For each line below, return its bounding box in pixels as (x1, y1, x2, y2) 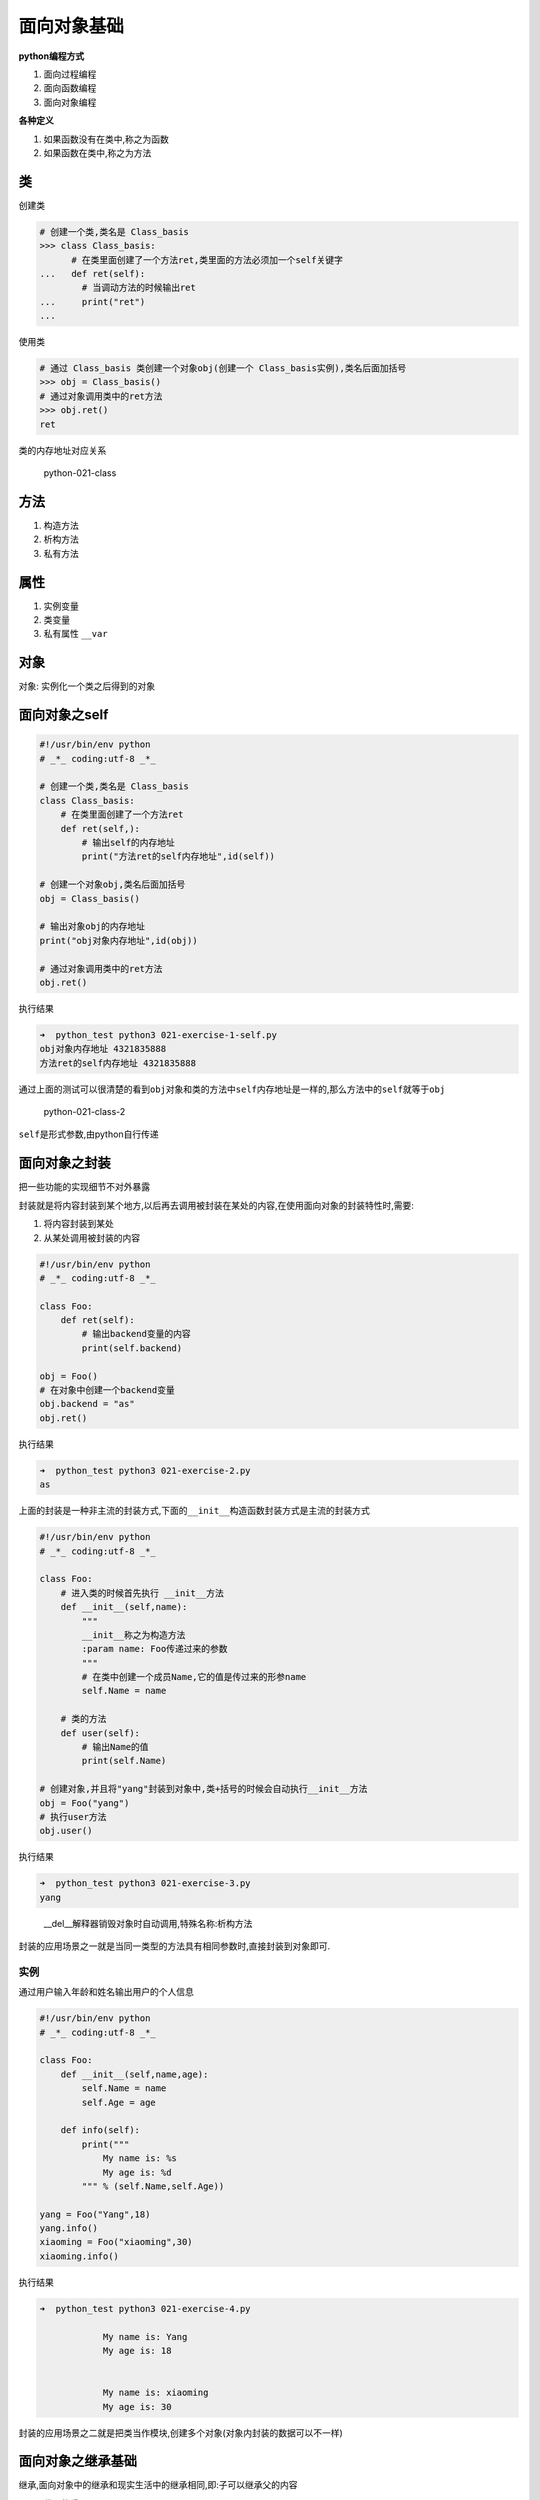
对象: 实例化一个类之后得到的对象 (18, 680, 155, 692)
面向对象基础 (18, 15, 125, 37)
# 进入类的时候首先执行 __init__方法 (60, 1587, 225, 1599)
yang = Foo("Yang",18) (39, 2208, 151, 2220)
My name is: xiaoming (102, 2387, 209, 2399)
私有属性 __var (43, 628, 109, 640)
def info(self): (60, 2125, 140, 2136)
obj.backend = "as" (39, 1398, 135, 1410)
